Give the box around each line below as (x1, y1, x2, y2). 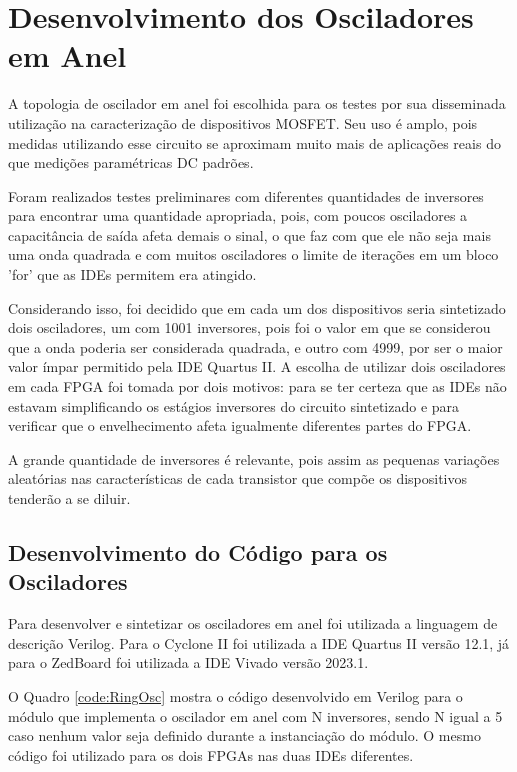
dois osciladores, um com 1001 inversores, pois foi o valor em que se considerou (8, 317, 491, 338)
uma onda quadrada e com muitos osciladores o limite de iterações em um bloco (8, 244, 499, 265)
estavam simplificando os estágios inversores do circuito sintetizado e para (8, 395, 460, 416)
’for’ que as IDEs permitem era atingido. (8, 264, 257, 285)
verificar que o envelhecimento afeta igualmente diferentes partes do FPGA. (8, 415, 472, 436)
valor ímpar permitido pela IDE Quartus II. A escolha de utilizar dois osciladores (8, 356, 506, 377)
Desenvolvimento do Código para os (8, 536, 388, 567)
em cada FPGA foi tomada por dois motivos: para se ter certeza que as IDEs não (8, 376, 507, 397)
